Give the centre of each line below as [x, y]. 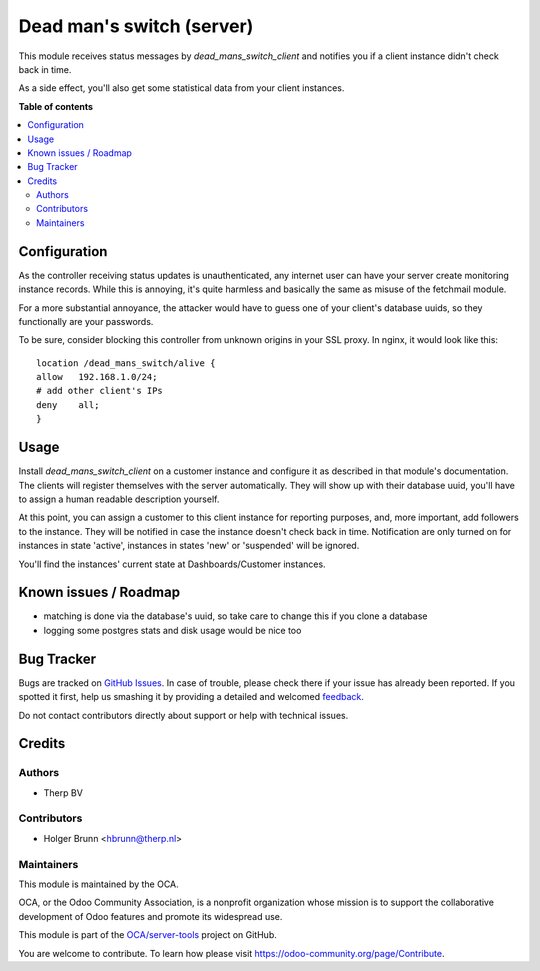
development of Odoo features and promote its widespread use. [150, 916]
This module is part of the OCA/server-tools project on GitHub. [147, 935]
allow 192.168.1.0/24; [97, 377]
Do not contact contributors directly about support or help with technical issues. [183, 715]
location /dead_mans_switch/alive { [126, 363]
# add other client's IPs [100, 391]
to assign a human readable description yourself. [119, 499]
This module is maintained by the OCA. [98, 884]
